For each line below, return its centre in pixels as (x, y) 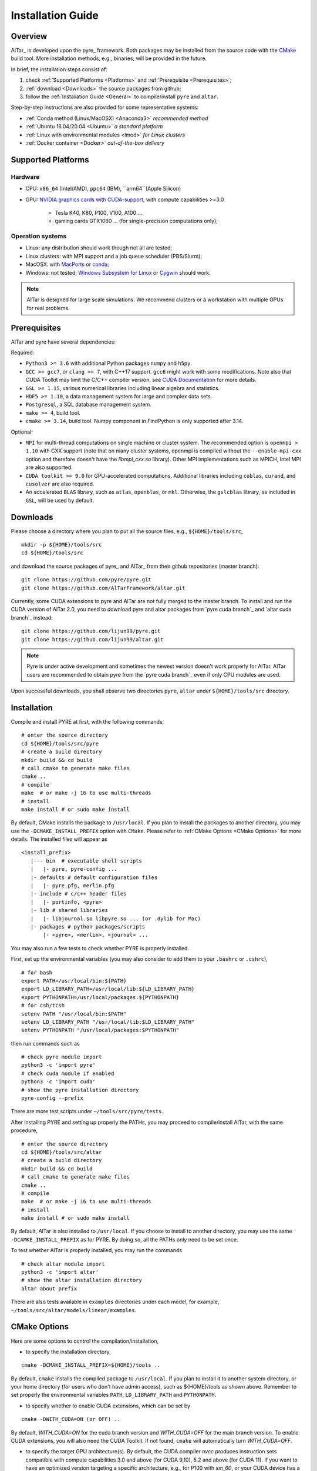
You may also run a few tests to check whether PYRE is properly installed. (100, 948)
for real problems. (48, 308)
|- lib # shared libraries (69, 910)
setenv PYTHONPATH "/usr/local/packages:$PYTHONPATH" (100, 1030)
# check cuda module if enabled (68, 1073)
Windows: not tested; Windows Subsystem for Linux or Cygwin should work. (118, 272)
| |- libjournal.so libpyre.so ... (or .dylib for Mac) (115, 918)
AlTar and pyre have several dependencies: (63, 342)
